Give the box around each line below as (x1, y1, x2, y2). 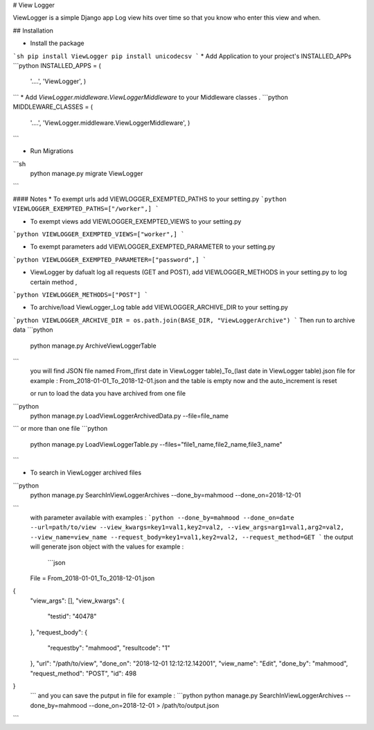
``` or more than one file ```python (12, 425, 108, 433)
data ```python (12, 326, 53, 334)
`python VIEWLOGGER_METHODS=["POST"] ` (12, 291, 148, 299)
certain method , (30, 278, 78, 286)
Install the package (30, 39, 84, 48)
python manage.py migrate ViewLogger (30, 170, 143, 178)
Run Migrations (30, 147, 74, 155)
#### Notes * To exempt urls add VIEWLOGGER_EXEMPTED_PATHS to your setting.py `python (12, 195, 287, 203)
